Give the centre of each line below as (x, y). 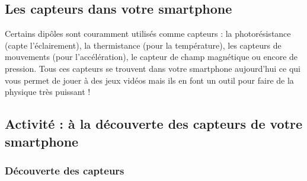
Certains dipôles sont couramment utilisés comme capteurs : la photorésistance (148, 34)
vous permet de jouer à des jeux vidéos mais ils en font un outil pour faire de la (149, 80)
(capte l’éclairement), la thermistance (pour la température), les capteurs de (143, 45)
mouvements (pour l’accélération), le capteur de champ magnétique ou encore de (151, 57)
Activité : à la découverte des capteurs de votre (154, 124)
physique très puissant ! (48, 92)
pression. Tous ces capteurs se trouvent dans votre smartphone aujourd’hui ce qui (153, 68)
